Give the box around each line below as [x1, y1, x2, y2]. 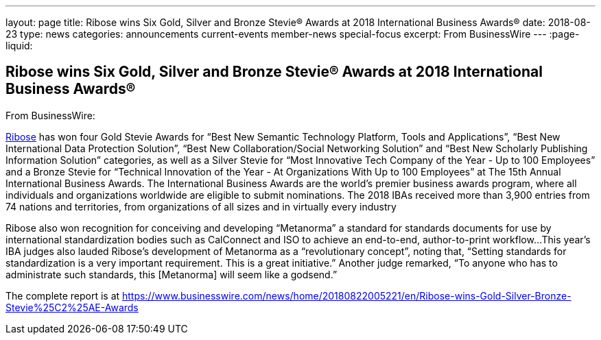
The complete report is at [5, 289, 120, 302]
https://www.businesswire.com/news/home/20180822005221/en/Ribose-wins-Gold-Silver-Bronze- [122, 289, 571, 302]
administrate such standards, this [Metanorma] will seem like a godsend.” [5, 268, 338, 280]
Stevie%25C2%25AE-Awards [5, 301, 139, 313]
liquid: [5, 40, 33, 51]
